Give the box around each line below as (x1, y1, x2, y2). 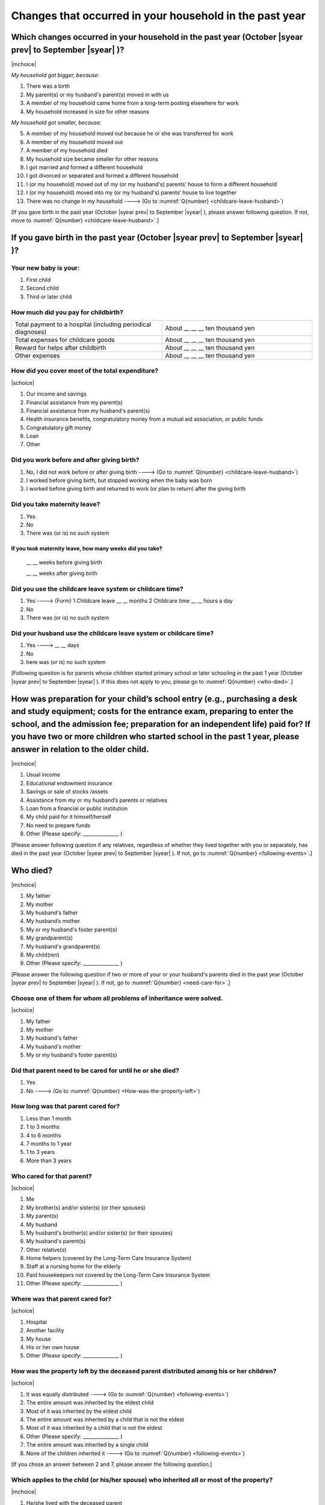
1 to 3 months (26, 1123, 60, 1131)
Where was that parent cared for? (11, 1295, 112, 1303)
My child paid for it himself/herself (26, 813, 111, 821)
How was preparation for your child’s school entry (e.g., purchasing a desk (11, 694, 297, 704)
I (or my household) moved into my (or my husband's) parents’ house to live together (26, 189, 237, 196)
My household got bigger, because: (11, 72, 99, 79)
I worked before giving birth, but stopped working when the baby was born (26, 476, 212, 484)
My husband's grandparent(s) (26, 943, 101, 950)
